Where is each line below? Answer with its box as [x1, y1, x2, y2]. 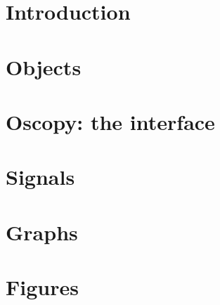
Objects [6, 52, 82, 81]
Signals [6, 162, 75, 191]
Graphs [6, 217, 78, 246]
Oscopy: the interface [6, 107, 215, 136]
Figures [6, 273, 79, 301]
